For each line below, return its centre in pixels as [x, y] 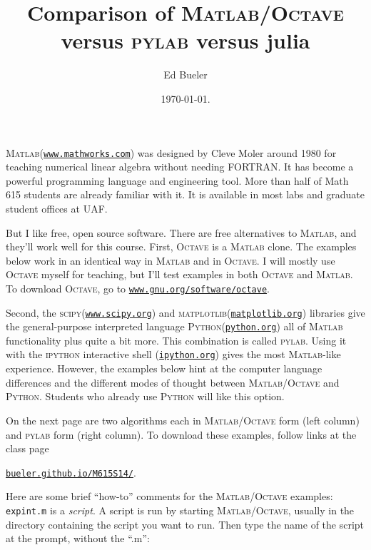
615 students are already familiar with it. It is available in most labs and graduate [185, 194]
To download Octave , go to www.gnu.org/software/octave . [138, 288]
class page [27, 448]
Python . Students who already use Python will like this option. [145, 396]
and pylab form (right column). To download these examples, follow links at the [181, 434]
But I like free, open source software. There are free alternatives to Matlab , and [181, 232]
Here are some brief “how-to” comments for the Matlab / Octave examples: [169, 496]
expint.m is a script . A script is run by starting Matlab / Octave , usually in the [180, 510]
